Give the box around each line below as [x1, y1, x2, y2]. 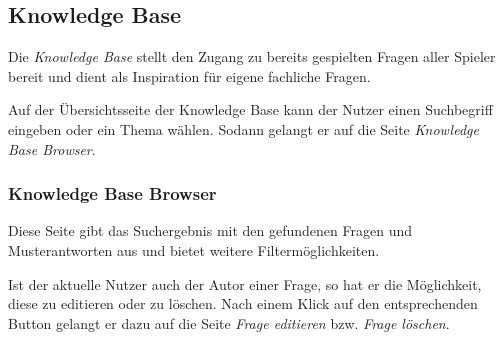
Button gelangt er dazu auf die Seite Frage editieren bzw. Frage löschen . [8, 312, 450, 333]
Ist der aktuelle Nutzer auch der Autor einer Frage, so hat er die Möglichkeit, [8, 273, 482, 294]
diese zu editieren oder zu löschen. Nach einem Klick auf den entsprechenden [8, 293, 478, 314]
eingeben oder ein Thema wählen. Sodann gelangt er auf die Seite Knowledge [8, 118, 479, 139]
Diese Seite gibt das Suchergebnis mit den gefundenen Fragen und [8, 220, 412, 241]
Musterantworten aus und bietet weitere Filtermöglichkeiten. [8, 239, 380, 260]
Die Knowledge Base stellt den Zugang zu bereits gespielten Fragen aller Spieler [8, 46, 496, 67]
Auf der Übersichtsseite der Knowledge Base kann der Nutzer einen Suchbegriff [8, 99, 493, 120]
